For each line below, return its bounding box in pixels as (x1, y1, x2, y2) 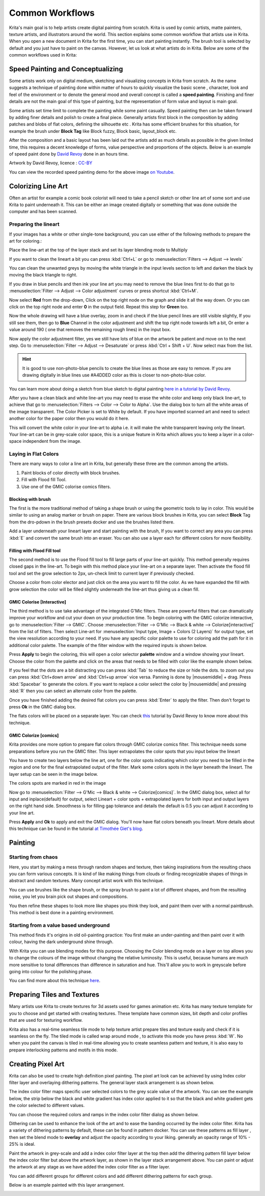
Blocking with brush (9, 496, 51, 502)
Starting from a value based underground (9, 921, 110, 928)
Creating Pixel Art (9, 1060, 65, 1068)
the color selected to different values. (9, 1103, 85, 1108)
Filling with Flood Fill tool (9, 548, 61, 553)
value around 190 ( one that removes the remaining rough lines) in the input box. (9, 327, 171, 333)
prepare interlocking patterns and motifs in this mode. (9, 1047, 118, 1053)
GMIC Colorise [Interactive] (9, 599, 66, 605)
